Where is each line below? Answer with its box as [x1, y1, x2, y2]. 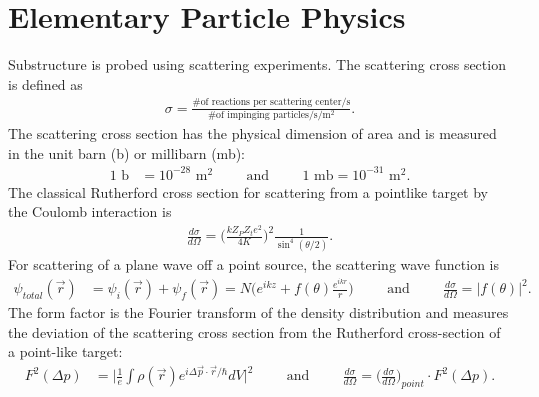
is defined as [8, 73, 83, 94]
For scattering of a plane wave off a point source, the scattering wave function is [8, 254, 500, 275]
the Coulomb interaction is [8, 201, 172, 222]
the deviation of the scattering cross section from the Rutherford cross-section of [8, 321, 501, 342]
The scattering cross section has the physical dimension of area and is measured [8, 122, 497, 143]
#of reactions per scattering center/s [192, 97, 351, 108]
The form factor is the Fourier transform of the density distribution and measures [8, 302, 509, 323]
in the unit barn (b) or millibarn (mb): [8, 142, 246, 163]
